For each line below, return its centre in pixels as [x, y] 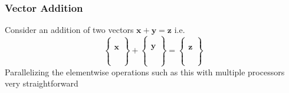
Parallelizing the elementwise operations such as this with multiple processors [145, 72]
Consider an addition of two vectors [69, 30]
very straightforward [42, 83]
